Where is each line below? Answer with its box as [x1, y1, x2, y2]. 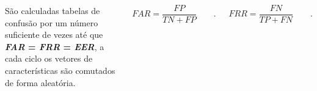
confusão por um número [5, 16, 98, 29]
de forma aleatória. [5, 76, 76, 89]
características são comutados [5, 64, 115, 76]
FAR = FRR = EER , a [5, 40, 104, 53]
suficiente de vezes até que [5, 28, 103, 41]
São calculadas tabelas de [5, 4, 100, 16]
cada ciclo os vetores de [5, 52, 93, 65]
